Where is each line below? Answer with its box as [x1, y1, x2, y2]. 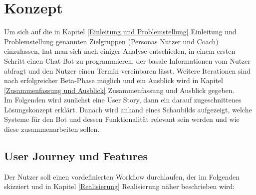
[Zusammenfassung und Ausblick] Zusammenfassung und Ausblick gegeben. [4, 85, 235, 95]
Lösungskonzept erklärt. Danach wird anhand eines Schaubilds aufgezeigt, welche [4, 104, 252, 114]
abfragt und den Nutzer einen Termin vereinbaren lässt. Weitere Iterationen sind [4, 65, 251, 76]
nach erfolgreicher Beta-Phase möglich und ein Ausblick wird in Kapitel [4, 75, 223, 86]
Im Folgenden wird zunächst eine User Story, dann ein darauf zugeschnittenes [4, 95, 242, 105]
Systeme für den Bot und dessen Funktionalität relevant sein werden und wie [4, 114, 240, 124]
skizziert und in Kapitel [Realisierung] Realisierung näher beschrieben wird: [4, 181, 235, 192]
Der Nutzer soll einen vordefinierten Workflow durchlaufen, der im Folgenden [4, 171, 240, 182]
